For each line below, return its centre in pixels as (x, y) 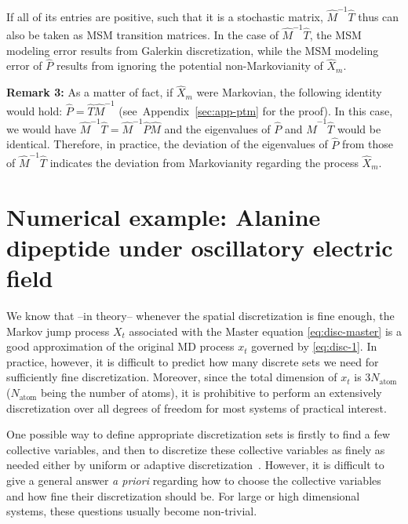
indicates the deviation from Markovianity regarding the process (204, 162)
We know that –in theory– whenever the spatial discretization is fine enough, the (200, 316)
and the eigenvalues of (217, 128)
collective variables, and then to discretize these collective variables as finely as (196, 449)
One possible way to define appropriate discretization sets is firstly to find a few (199, 434)
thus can (379, 16)
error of (24, 65)
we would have (42, 128)
